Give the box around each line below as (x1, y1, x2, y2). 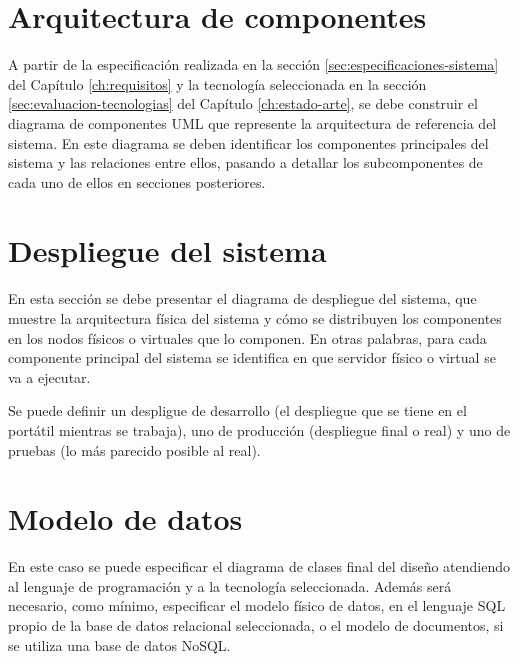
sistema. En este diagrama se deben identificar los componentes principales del (8, 132, 489, 153)
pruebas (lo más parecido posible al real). (8, 439, 261, 460)
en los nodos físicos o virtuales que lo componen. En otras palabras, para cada (8, 327, 487, 348)
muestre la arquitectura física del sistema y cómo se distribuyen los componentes (8, 308, 502, 328)
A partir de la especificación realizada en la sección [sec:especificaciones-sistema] (8, 54, 499, 75)
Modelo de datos (8, 498, 243, 539)
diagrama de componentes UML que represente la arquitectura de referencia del (8, 112, 497, 133)
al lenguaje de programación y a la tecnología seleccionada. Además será (8, 575, 452, 596)
